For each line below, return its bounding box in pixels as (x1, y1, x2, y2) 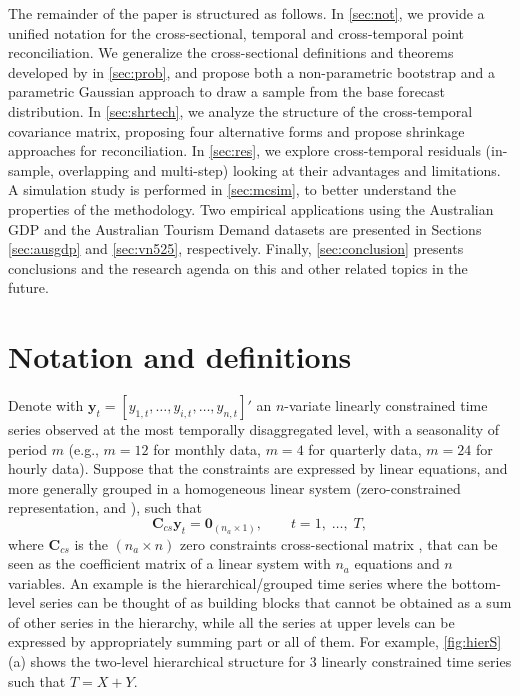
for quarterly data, (308, 438, 422, 459)
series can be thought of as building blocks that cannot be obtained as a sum (39, 592, 512, 613)
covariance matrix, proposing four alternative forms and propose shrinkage (8, 120, 465, 141)
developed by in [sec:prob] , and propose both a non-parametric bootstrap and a (8, 61, 496, 82)
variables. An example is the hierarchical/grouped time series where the (8, 572, 447, 593)
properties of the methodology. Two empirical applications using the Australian (8, 198, 494, 219)
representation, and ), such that (8, 497, 202, 518)
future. (8, 277, 49, 298)
